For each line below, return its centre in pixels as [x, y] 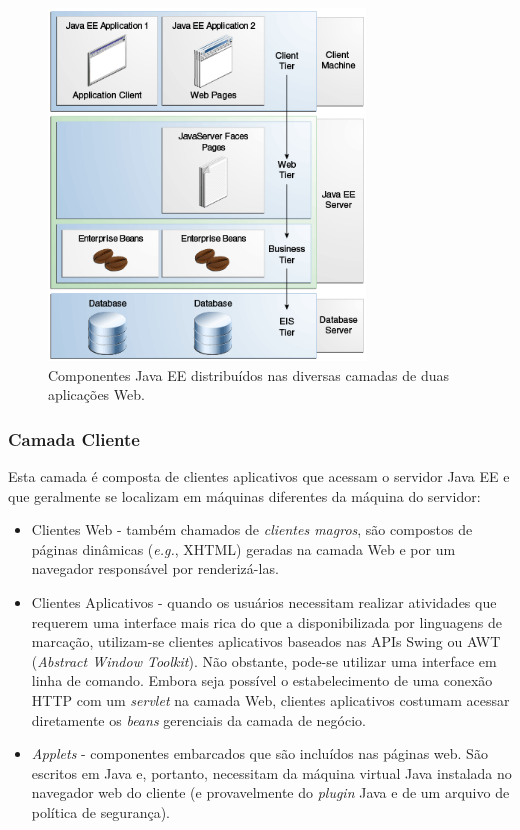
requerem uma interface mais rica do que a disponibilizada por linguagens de [267, 621]
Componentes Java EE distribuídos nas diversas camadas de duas [249, 374]
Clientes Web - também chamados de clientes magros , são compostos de [252, 529]
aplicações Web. [96, 394]
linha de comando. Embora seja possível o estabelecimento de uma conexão [262, 680]
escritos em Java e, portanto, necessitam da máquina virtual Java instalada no [271, 772]
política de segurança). [100, 811]
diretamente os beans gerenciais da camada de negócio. [198, 719]
